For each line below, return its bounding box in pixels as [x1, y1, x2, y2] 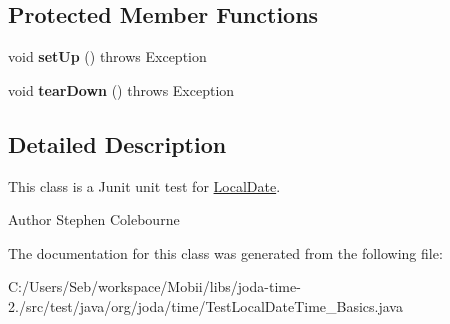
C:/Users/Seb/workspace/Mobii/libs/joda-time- [8, 276, 301, 297]
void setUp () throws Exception [8, 46, 207, 67]
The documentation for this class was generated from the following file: [8, 242, 443, 263]
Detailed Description [8, 128, 227, 159]
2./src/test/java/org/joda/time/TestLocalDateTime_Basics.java [8, 295, 403, 316]
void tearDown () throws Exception [8, 79, 235, 100]
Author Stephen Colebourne [8, 209, 180, 230]
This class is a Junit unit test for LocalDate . [8, 175, 281, 196]
